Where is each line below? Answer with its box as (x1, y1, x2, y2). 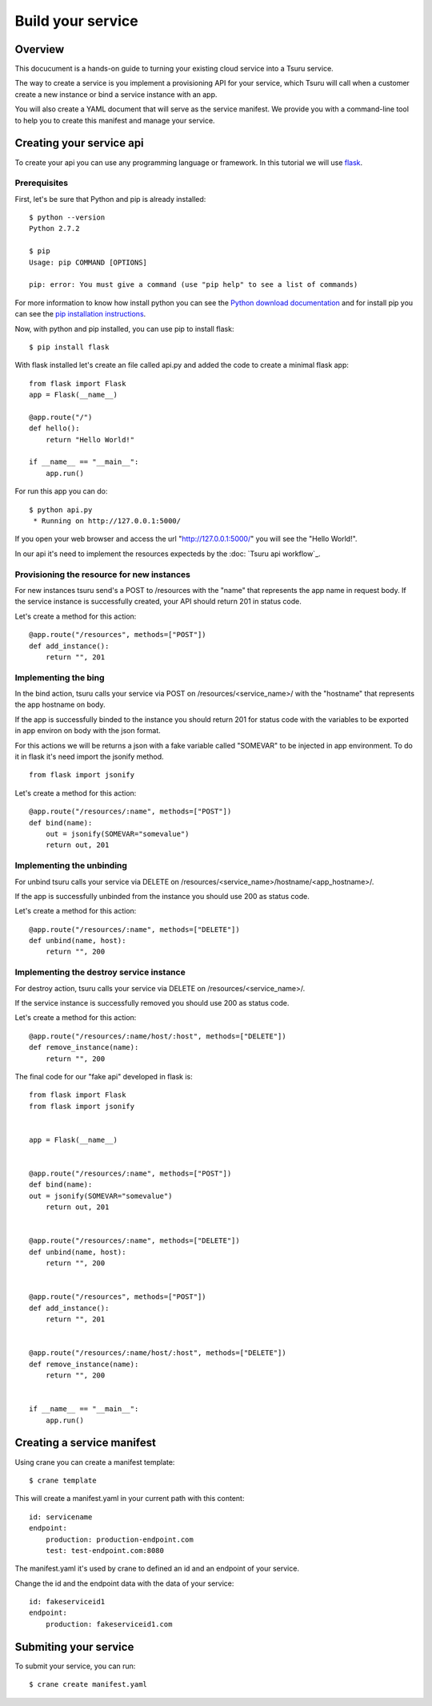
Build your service (14, 12, 139, 30)
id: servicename (29, 1512, 93, 1522)
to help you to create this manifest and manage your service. (14, 115, 215, 125)
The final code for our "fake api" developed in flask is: (14, 1071, 193, 1081)
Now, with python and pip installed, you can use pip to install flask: (14, 324, 234, 333)
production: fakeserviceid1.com (45, 1619, 173, 1628)
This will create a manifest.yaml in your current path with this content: (14, 1494, 245, 1503)
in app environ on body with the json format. (14, 726, 162, 736)
